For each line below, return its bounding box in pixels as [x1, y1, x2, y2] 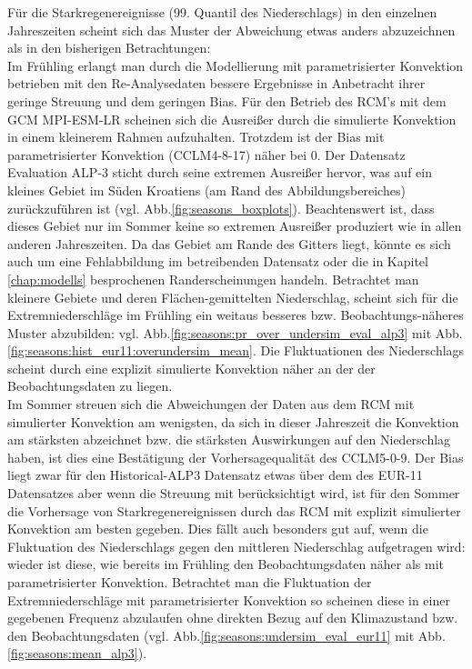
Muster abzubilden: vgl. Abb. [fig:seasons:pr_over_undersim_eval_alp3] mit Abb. [7, 323, 463, 342]
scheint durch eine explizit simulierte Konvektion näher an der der [7, 358, 376, 377]
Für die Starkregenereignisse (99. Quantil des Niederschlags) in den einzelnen [7, 3, 437, 21]
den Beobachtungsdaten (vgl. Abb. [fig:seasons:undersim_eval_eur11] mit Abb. [7, 625, 446, 644]
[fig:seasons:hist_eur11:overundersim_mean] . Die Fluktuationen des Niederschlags [7, 341, 465, 360]
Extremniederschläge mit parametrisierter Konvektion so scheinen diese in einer [7, 590, 450, 609]
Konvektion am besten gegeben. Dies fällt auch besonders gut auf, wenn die [7, 519, 428, 538]
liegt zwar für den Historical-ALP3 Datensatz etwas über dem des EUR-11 [7, 465, 423, 484]
